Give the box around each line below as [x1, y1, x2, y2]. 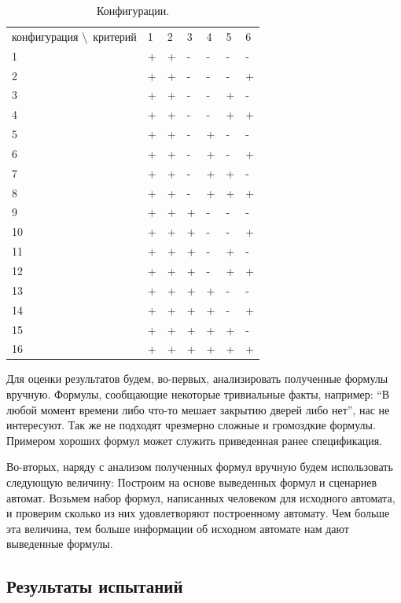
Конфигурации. [97, 2, 170, 18]
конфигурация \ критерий [12, 28, 137, 44]
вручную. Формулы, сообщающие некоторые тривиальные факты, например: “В [6, 386, 390, 403]
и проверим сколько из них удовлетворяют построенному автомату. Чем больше [6, 505, 390, 521]
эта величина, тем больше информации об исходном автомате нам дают [6, 520, 349, 536]
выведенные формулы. [6, 535, 113, 552]
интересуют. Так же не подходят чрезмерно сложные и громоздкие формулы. [6, 417, 376, 433]
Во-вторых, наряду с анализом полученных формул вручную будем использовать [6, 458, 393, 475]
